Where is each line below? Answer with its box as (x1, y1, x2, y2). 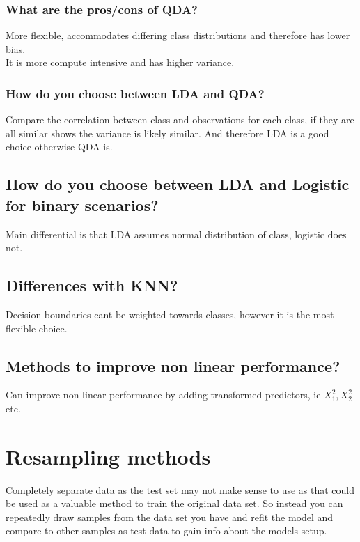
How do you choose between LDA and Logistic (6, 173, 350, 195)
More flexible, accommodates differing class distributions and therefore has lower (6, 28, 350, 42)
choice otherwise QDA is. (6, 139, 113, 154)
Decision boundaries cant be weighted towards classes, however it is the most (6, 307, 334, 321)
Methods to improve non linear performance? (6, 355, 341, 376)
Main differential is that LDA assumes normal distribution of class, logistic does (6, 226, 347, 241)
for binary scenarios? (6, 194, 159, 215)
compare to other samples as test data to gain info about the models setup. (6, 523, 327, 538)
